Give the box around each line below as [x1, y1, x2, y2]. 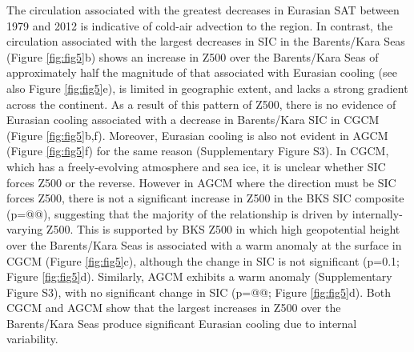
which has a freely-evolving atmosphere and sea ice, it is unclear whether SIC [6, 158, 386, 174]
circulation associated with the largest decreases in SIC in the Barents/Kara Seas [6, 33, 405, 50]
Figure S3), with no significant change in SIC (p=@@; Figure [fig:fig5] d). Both [6, 283, 391, 300]
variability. [6, 330, 58, 347]
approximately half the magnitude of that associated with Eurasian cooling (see [6, 64, 397, 81]
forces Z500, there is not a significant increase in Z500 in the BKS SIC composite [6, 190, 404, 206]
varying [6, 221, 43, 238]
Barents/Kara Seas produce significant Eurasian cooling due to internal [6, 314, 357, 331]
